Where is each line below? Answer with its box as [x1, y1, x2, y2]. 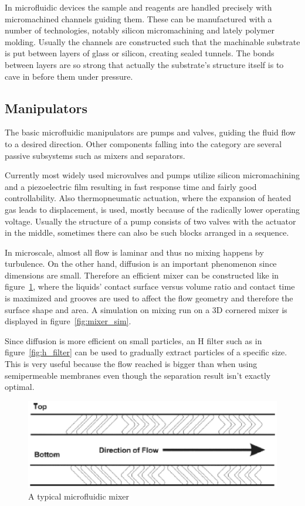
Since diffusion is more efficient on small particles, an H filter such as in [5, 334, 262, 347]
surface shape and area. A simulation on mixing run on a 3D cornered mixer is [5, 303, 287, 315]
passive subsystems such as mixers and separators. [5, 149, 185, 161]
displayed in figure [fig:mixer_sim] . [5, 315, 131, 327]
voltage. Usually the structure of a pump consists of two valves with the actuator [5, 215, 296, 227]
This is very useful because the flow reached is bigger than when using [5, 358, 257, 370]
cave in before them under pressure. [5, 70, 133, 82]
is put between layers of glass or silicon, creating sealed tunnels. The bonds [5, 47, 274, 59]
